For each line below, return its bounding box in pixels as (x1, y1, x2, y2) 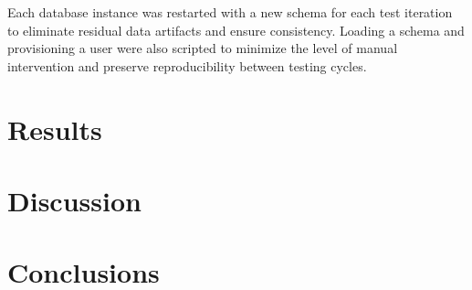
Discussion (7, 181, 142, 219)
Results (7, 110, 102, 147)
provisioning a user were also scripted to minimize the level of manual (7, 38, 398, 58)
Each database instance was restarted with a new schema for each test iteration (7, 3, 453, 21)
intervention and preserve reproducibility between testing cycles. (7, 56, 367, 75)
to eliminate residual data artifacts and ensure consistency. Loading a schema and (7, 20, 465, 39)
